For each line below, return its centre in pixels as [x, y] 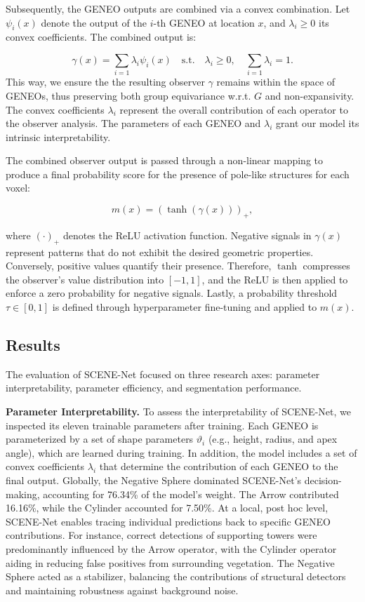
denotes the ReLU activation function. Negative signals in [187, 235]
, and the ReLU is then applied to [275, 279]
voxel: [18, 188]
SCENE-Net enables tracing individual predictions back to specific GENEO [168, 521]
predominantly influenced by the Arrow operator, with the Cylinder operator [171, 548]
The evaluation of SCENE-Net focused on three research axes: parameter [163, 374]
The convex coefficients [55, 109]
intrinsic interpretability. [58, 136]
